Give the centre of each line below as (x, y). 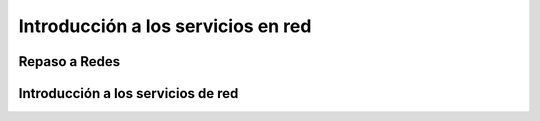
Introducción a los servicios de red (128, 93)
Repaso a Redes (69, 61)
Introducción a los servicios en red (165, 26)
